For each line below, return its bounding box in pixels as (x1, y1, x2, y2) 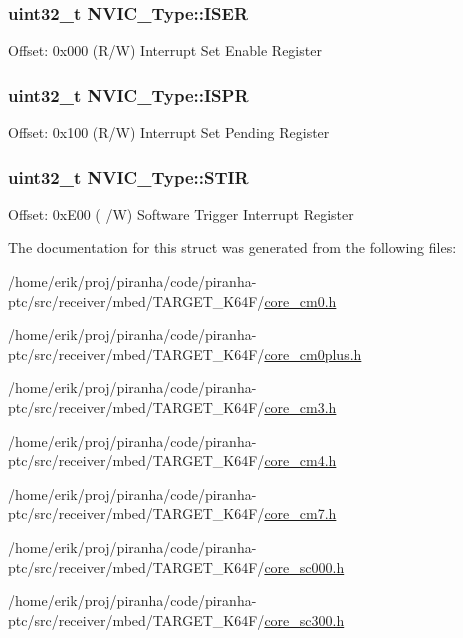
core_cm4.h (264, 450, 337, 471)
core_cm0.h (264, 290, 337, 311)
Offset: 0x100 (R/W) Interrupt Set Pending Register (8, 122, 330, 143)
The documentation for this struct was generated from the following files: (8, 237, 457, 258)
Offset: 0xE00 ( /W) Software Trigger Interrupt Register (8, 203, 354, 224)
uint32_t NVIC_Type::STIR (8, 164, 249, 189)
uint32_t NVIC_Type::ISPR (8, 82, 249, 107)
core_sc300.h (264, 609, 345, 630)
